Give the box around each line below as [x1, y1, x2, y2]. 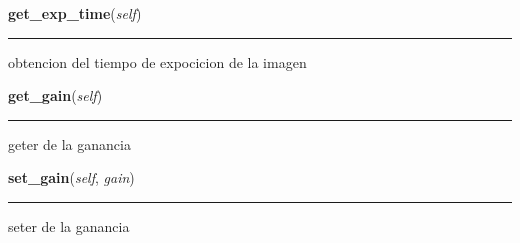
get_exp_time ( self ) [8, 3, 142, 23]
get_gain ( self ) [8, 85, 103, 106]
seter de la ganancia [8, 215, 130, 236]
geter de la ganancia [8, 133, 131, 154]
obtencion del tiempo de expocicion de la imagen [8, 51, 307, 72]
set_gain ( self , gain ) [8, 167, 135, 188]
